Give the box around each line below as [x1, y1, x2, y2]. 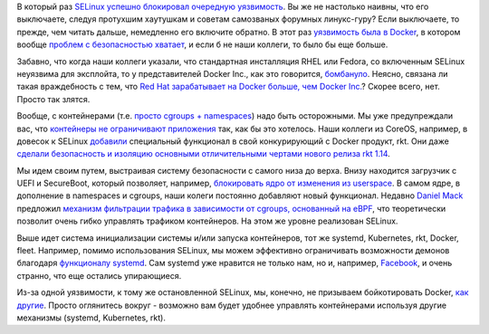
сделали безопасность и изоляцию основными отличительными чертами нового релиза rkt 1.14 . [16, 148, 391, 159]
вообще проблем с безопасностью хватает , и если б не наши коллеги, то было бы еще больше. [16, 39, 388, 50]
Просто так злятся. [16, 93, 91, 104]
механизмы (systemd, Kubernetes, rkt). [16, 312, 167, 323]
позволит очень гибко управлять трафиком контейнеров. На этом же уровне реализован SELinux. [16, 215, 398, 226]
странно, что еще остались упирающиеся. [16, 270, 182, 281]
